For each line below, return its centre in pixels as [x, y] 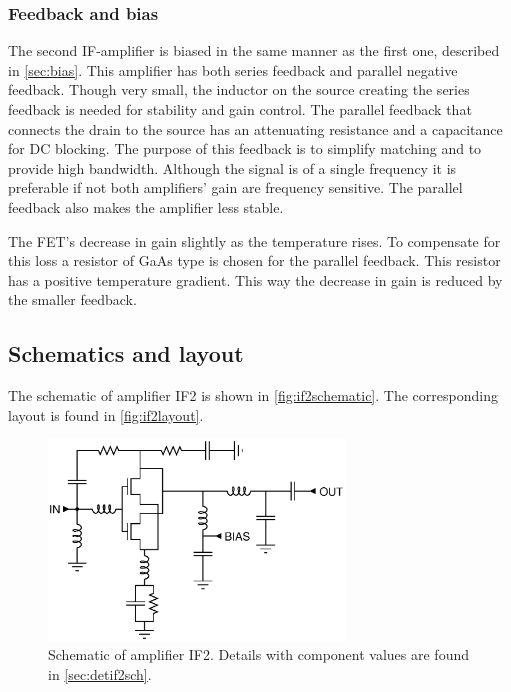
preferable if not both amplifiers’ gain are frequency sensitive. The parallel [235, 187]
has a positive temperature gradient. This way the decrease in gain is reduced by [255, 279]
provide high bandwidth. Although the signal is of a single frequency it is [232, 167]
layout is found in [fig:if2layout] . [106, 414]
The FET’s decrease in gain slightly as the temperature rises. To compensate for [254, 240]
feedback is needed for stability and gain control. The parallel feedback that [240, 109]
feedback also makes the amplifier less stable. [146, 206]
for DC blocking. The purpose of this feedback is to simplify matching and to [245, 148]
